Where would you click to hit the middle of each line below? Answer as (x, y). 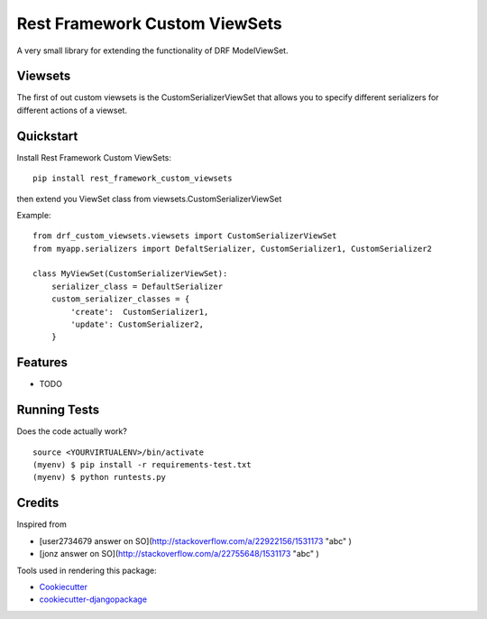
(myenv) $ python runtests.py (100, 477)
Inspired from (41, 524)
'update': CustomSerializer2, (138, 324)
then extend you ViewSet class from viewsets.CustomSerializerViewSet (149, 199)
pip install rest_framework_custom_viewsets (133, 179)
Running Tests (58, 410)
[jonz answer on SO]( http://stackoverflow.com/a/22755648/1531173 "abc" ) (179, 554)
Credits (38, 503)
